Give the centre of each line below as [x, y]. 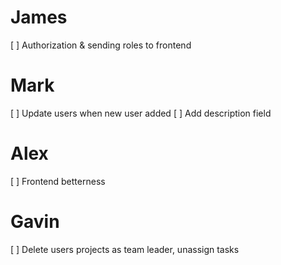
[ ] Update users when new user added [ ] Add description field [141, 113]
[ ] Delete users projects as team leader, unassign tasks [125, 249]
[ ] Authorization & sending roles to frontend [101, 45]
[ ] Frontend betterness [58, 181]
